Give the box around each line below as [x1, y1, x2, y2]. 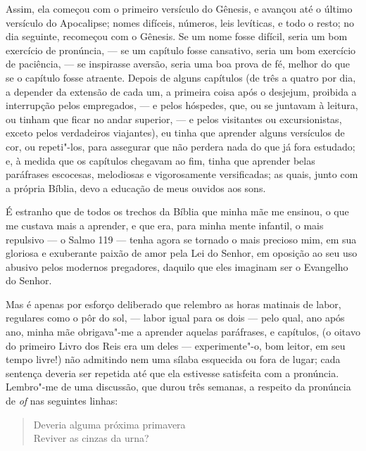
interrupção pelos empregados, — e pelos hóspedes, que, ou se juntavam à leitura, [6, 98, 358, 113]
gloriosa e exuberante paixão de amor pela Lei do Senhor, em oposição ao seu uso [6, 246, 358, 260]
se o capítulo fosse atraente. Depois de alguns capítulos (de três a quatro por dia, [6, 70, 356, 84]
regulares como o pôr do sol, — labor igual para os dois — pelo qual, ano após [6, 310, 345, 325]
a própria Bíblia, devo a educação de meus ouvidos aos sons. [6, 180, 266, 195]
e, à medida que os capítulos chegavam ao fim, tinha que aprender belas [6, 153, 315, 167]
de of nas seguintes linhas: [6, 393, 118, 408]
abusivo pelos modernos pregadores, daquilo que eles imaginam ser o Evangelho [6, 259, 348, 274]
